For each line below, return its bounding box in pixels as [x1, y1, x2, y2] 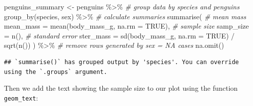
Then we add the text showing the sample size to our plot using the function [4, 83, 238, 93]
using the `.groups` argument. [4, 68, 107, 75]
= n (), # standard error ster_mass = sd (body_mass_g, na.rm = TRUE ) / [4, 30, 235, 40]
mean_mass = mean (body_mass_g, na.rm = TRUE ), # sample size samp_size [4, 21, 249, 31]
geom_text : [4, 92, 38, 103]
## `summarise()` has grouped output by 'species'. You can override [4, 58, 239, 66]
